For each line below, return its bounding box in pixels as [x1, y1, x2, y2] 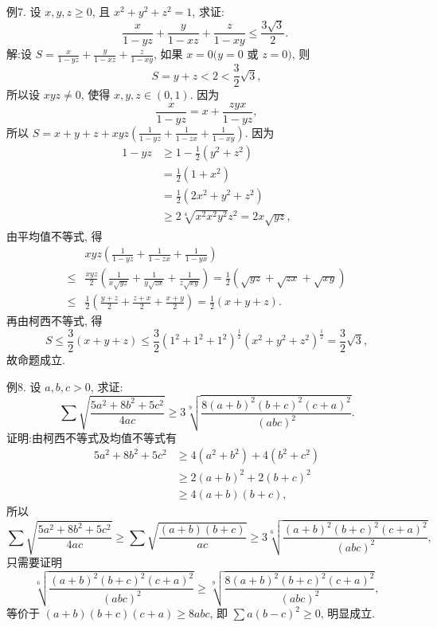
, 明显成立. [320, 605, 376, 621]
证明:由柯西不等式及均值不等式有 [6, 429, 177, 445]
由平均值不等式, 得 [6, 227, 103, 244]
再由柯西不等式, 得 [6, 312, 103, 329]
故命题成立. [6, 351, 65, 368]
